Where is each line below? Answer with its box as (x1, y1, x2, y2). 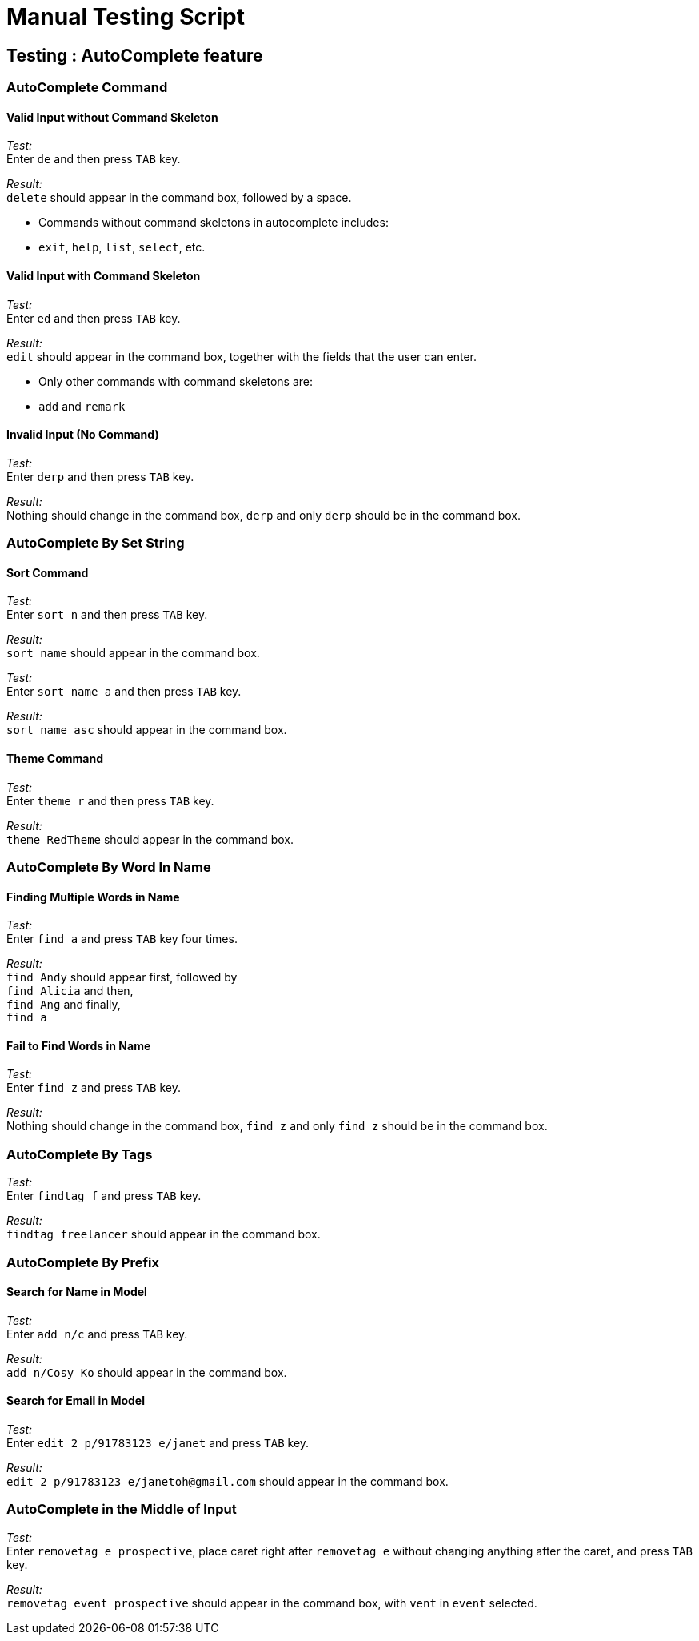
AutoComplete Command (6, 79, 168, 96)
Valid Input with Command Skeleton (6, 269, 201, 283)
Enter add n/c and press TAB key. (6, 1326, 188, 1341)
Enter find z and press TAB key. (6, 1081, 181, 1095)
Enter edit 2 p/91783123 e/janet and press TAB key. (6, 1436, 310, 1450)
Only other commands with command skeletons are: (38, 374, 314, 388)
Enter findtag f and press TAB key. (6, 1189, 202, 1203)
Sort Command (6, 565, 89, 580)
